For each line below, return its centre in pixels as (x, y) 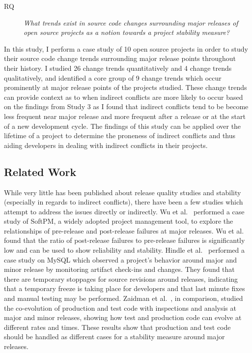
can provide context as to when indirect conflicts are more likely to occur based (124, 97)
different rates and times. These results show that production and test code (117, 327)
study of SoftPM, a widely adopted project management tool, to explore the (119, 221)
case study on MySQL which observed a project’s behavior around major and (121, 259)
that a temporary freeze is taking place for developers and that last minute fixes (125, 288)
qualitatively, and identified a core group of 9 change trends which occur (113, 77)
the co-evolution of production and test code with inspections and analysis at (120, 308)
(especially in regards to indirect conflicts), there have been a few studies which (124, 202)
